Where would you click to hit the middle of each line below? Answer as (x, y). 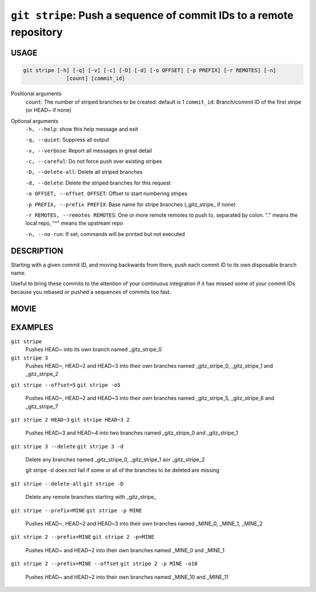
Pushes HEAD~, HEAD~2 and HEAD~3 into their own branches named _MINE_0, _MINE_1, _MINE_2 (144, 523)
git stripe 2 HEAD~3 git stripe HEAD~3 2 (70, 420)
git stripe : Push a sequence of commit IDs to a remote (152, 15)
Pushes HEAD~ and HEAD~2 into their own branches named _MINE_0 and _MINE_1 (125, 550)
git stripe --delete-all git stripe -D (67, 484)
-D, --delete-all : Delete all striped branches (84, 172)
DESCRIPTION (37, 251)
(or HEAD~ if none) (48, 110)
